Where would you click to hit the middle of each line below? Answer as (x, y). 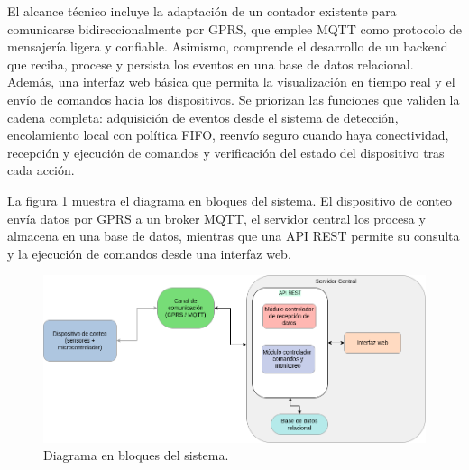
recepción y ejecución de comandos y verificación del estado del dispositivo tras (226, 152)
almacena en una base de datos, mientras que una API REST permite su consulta (234, 236)
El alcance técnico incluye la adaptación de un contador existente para (202, 11)
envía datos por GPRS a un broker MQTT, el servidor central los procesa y (216, 218)
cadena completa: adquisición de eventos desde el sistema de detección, (203, 117)
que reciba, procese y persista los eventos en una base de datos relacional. (211, 64)
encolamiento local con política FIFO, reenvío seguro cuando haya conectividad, (228, 135)
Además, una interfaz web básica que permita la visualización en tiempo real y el (231, 82)
